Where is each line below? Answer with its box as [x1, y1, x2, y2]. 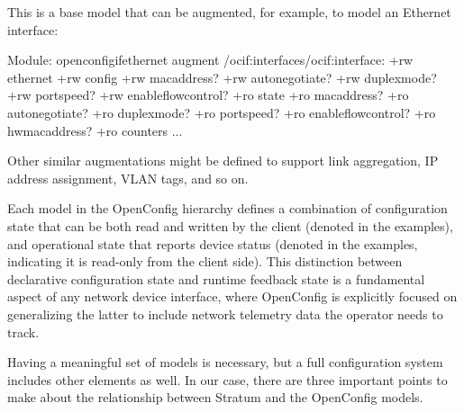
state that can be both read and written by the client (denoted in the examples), [7, 216, 453, 235]
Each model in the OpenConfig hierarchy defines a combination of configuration [7, 199, 448, 218]
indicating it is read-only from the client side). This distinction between [7, 252, 403, 271]
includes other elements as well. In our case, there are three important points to [7, 370, 448, 389]
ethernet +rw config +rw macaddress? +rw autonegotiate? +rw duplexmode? [7, 67, 437, 86]
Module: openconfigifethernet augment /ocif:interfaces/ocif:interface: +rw [7, 50, 414, 69]
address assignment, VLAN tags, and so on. [7, 168, 249, 187]
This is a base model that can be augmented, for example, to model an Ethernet [7, 3, 451, 21]
